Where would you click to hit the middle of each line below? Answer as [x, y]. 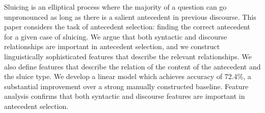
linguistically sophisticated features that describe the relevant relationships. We [128, 56]
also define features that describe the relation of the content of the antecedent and [132, 66]
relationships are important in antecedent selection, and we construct [112, 46]
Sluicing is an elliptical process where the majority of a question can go [115, 7]
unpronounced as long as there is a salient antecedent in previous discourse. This [130, 16]
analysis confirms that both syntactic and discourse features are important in [125, 96]
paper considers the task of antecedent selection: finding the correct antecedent [127, 27]
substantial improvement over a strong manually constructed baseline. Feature [126, 86]
